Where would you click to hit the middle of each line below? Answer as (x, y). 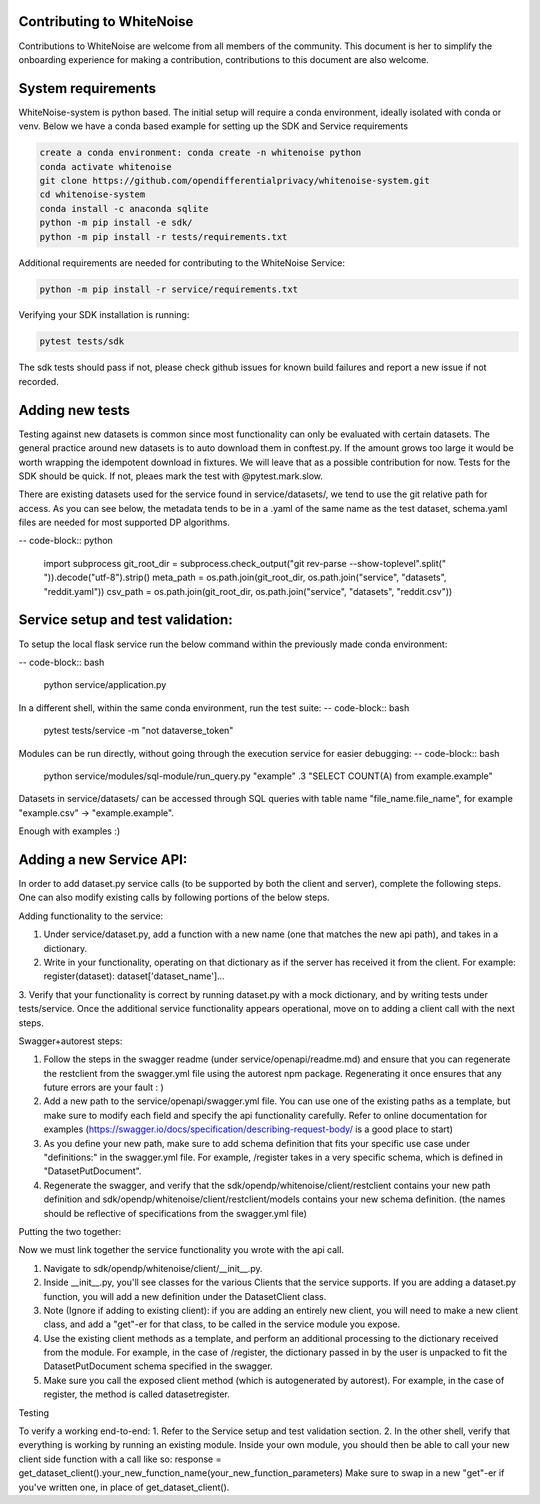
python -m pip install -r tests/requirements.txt (163, 236)
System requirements (87, 88)
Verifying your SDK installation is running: (104, 315)
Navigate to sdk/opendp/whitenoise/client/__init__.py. (153, 1268)
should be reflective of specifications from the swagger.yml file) (175, 1213)
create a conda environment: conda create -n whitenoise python (200, 153)
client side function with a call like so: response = (120, 1459)
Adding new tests (74, 410)
